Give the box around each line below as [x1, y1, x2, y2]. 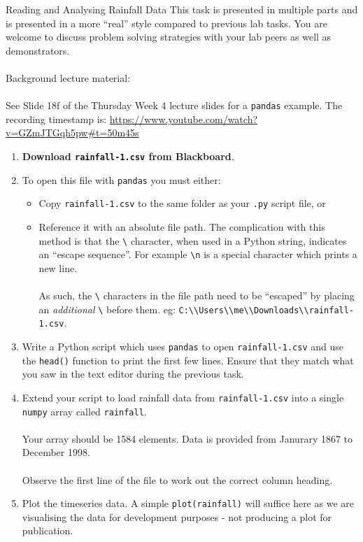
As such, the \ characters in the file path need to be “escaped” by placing [38, 288, 355, 303]
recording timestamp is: [6, 111, 107, 126]
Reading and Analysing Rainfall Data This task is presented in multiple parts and [6, 2, 358, 16]
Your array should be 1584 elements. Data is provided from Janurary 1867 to [22, 431, 353, 445]
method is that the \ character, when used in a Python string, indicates [38, 233, 347, 248]
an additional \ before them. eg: [38, 301, 176, 316]
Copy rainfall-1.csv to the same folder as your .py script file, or [38, 196, 326, 211]
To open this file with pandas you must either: [22, 172, 221, 187]
